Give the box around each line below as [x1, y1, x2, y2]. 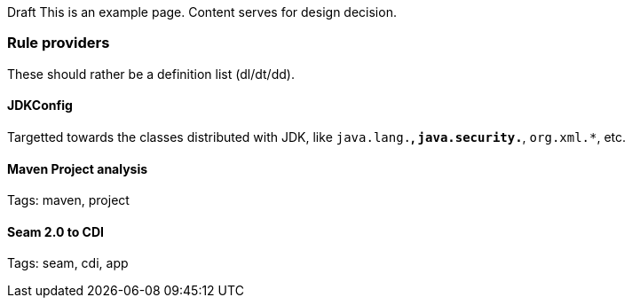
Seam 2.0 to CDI [7, 223, 104, 239]
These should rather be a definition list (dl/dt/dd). [7, 66, 295, 82]
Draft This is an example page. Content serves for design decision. [7, 4, 397, 20]
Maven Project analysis [7, 160, 148, 176]
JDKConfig [7, 98, 73, 113]
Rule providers [7, 34, 110, 52]
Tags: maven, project [7, 192, 130, 208]
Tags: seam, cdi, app [7, 255, 129, 271]
